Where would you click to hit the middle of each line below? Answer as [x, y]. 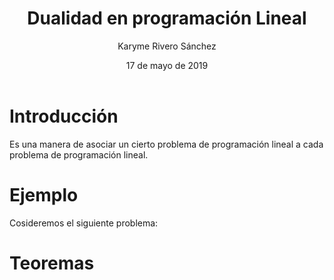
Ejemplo [44, 194]
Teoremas [52, 263]
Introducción [64, 116]
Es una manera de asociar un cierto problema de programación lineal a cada [166, 144]
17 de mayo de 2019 [167, 65]
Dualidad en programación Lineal [167, 18]
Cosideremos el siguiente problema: [84, 223]
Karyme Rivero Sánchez [167, 46]
